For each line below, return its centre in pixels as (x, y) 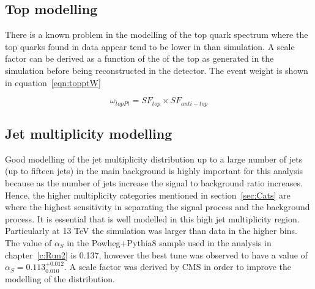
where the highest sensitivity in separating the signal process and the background (157, 207)
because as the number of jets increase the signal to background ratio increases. (154, 183)
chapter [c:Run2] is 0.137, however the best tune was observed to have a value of (156, 254)
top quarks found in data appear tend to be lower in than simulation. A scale (150, 46)
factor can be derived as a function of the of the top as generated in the (139, 58)
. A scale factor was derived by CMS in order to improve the (178, 267)
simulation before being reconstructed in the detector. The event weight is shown (157, 70)
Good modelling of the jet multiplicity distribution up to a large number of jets (154, 159)
